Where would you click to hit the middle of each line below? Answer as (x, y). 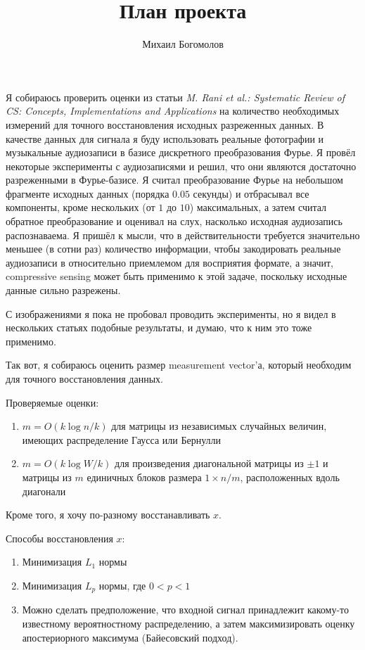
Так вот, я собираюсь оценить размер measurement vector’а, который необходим (179, 365)
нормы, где (122, 585)
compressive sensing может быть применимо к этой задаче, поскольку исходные (177, 276)
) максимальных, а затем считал (258, 207)
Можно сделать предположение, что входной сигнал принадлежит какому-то (186, 610)
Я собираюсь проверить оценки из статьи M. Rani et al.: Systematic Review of (175, 97)
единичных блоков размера (144, 477)
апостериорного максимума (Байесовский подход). (130, 637)
